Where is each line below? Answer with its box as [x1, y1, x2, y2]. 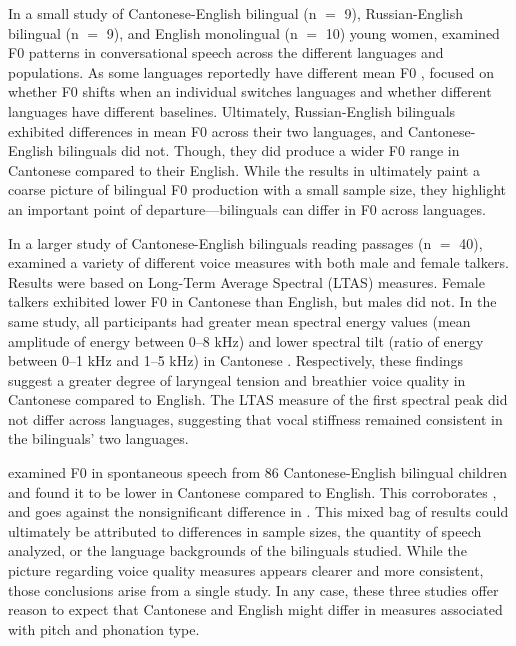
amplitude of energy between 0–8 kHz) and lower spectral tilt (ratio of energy [8, 330, 484, 351]
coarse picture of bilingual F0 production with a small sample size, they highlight [8, 179, 507, 200]
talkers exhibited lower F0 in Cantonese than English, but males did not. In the [8, 291, 497, 312]
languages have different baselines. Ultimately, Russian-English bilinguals [8, 100, 456, 121]
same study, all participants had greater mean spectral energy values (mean [8, 310, 471, 331]
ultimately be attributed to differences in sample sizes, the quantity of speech [8, 520, 482, 541]
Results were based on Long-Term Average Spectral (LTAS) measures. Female [8, 271, 485, 292]
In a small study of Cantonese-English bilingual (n [8, 3, 317, 23]
